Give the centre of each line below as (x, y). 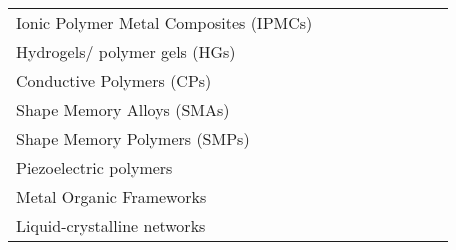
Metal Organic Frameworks (111, 196)
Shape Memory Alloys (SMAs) (123, 109)
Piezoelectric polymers (94, 167)
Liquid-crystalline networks (111, 225)
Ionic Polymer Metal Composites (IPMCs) (164, 22)
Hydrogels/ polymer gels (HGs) (126, 51)
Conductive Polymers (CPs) (114, 80)
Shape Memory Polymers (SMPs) (133, 138)
